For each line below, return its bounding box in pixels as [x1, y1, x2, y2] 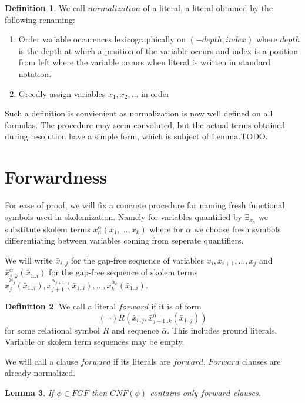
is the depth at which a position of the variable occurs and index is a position [18, 44, 299, 56]
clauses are [242, 355, 281, 367]
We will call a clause [5, 355, 78, 367]
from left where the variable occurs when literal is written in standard [18, 56, 271, 68]
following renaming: [5, 13, 75, 25]
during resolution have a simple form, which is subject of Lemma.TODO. [5, 130, 268, 142]
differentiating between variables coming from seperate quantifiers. [5, 234, 244, 247]
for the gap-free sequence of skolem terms [49, 266, 198, 278]
